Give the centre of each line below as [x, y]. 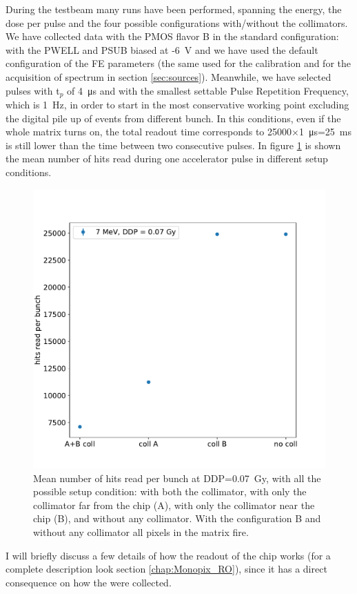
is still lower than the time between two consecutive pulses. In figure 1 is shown [173, 145]
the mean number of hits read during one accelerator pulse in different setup [167, 159]
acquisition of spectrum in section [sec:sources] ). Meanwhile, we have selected [169, 76]
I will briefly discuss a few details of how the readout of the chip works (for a [168, 555]
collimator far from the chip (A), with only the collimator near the [174, 505]
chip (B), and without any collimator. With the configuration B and [177, 518]
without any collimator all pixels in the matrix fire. [141, 532]
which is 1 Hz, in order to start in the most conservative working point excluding [177, 105]
